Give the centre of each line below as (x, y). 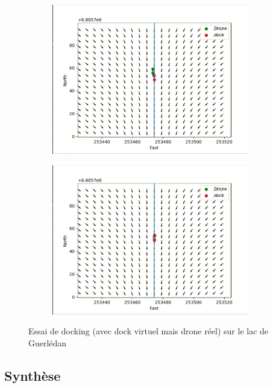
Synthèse (33, 375)
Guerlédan (48, 342)
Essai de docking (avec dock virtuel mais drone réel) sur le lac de (149, 331)
